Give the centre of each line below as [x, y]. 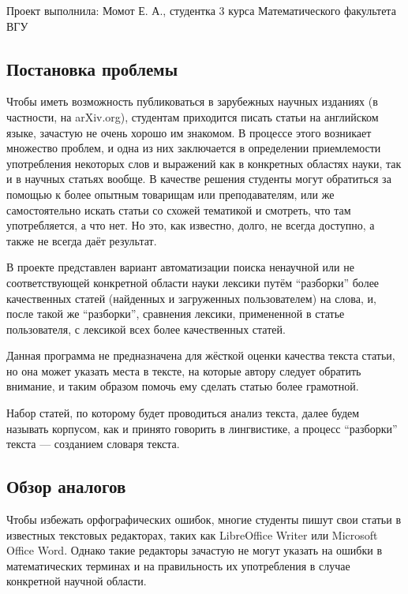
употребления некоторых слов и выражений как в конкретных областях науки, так [204, 163]
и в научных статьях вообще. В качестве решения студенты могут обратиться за [199, 179]
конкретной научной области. [77, 581]
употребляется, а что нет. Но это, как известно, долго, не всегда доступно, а [191, 225]
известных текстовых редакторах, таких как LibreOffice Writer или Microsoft [192, 534]
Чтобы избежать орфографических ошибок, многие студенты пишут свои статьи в [204, 519]
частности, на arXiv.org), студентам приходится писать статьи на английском [193, 116]
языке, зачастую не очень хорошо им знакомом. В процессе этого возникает [189, 132]
